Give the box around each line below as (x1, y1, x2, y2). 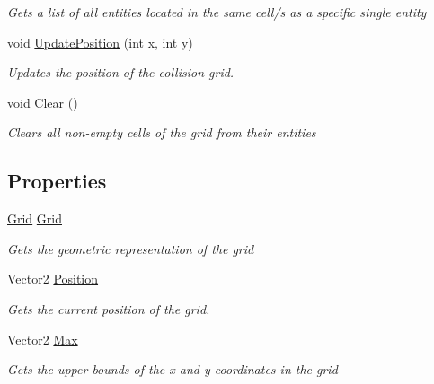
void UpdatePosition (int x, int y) (7, 32, 193, 51)
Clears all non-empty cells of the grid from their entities (7, 123, 316, 142)
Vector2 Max (7, 329, 78, 348)
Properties (7, 167, 107, 195)
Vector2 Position (7, 269, 99, 288)
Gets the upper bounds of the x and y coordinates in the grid (7, 360, 338, 379)
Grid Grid (7, 209, 62, 228)
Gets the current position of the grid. (7, 299, 210, 318)
